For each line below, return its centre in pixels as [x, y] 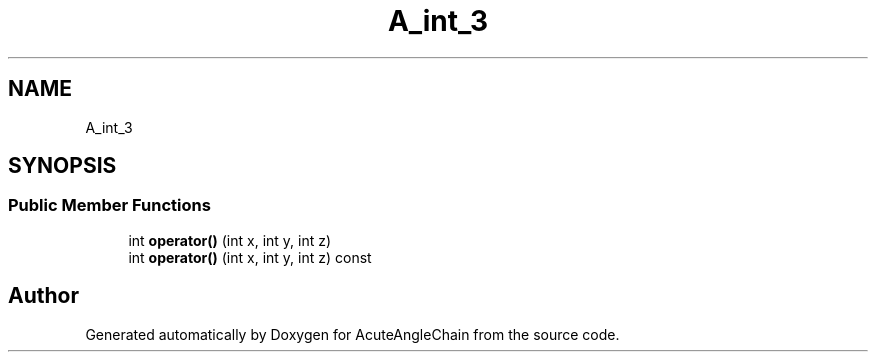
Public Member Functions [109, 205]
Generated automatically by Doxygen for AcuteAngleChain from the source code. [352, 334]
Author [43, 296]
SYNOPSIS [62, 166]
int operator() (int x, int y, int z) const [250, 257]
